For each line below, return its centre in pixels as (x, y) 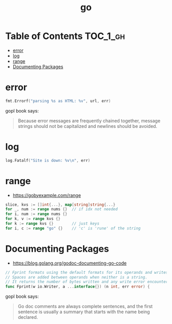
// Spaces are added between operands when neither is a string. (76, 277)
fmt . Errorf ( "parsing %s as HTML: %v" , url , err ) (58, 101)
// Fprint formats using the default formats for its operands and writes (87, 272)
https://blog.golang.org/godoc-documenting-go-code (70, 263)
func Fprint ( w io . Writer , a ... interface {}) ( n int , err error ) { (78, 287)
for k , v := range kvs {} (33, 219)
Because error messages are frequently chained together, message (89, 121)
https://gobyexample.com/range (47, 195)
